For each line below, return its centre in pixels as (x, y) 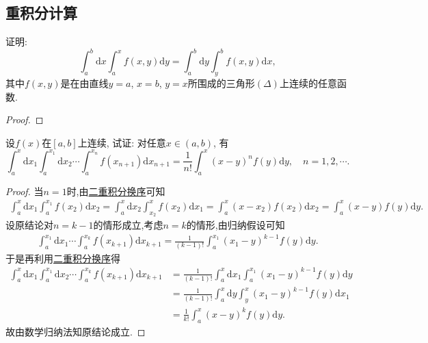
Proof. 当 (25, 191)
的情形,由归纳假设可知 (236, 225)
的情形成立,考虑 (128, 225)
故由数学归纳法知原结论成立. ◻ (76, 331)
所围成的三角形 (221, 83)
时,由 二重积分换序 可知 (116, 191)
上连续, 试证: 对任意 (122, 142)
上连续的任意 (308, 83)
